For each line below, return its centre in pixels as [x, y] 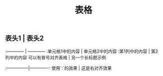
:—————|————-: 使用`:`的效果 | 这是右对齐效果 [58, 68]
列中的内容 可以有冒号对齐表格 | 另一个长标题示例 [56, 57]
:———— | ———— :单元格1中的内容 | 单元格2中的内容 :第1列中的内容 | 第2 [82, 51]
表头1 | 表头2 [25, 38]
